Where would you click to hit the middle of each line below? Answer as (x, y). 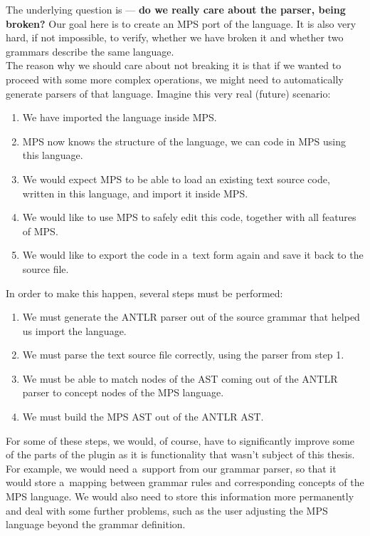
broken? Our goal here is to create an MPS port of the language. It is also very (181, 23)
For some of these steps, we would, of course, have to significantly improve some (180, 440)
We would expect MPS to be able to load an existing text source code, (176, 179)
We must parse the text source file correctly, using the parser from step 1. (183, 355)
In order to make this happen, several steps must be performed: (144, 293)
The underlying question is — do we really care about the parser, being (176, 9)
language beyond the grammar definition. (96, 524)
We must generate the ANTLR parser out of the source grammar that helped (191, 317)
